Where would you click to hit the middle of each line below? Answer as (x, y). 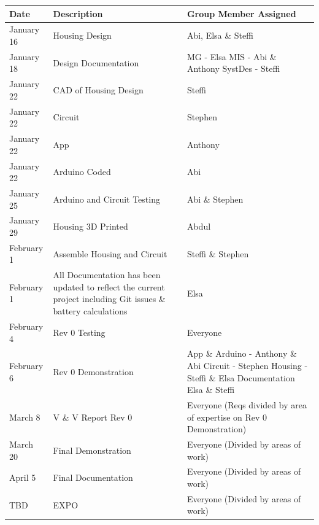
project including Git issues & (109, 299)
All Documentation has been (107, 275)
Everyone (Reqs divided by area (247, 404)
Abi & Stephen (215, 199)
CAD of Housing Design (98, 90)
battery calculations (90, 311)
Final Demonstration (92, 450)
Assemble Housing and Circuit (110, 253)
